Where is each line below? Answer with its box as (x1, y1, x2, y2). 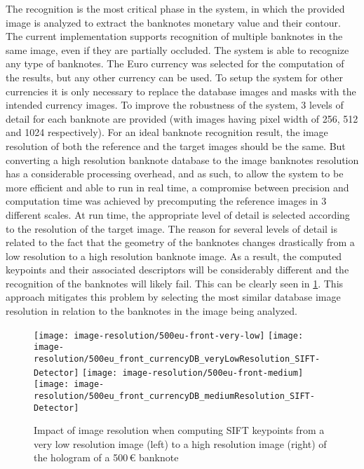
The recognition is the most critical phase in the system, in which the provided (6, 1, 345, 15)
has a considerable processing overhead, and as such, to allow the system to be (6, 166, 344, 181)
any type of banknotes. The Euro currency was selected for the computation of (6, 56, 344, 71)
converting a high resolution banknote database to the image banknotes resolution (6, 152, 359, 167)
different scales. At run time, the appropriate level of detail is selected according (6, 207, 350, 222)
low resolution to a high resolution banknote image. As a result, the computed (6, 248, 342, 263)
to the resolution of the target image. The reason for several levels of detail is (6, 221, 338, 236)
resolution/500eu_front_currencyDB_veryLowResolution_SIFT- (34, 353, 321, 364)
